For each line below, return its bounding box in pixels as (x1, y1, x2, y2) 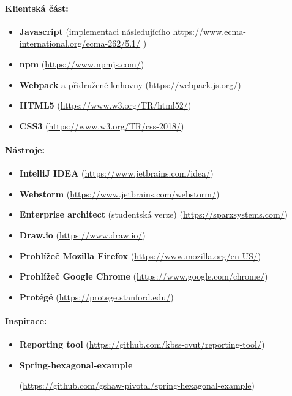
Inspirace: (5, 314, 47, 327)
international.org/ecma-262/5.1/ (19, 37, 141, 50)
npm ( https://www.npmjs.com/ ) (19, 57, 144, 70)
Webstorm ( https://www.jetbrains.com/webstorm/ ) (19, 187, 220, 200)
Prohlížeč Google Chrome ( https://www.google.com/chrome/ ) (19, 270, 268, 283)
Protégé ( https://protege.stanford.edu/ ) (19, 290, 174, 303)
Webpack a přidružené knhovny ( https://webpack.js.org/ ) (19, 78, 241, 91)
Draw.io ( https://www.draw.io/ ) (19, 228, 146, 241)
